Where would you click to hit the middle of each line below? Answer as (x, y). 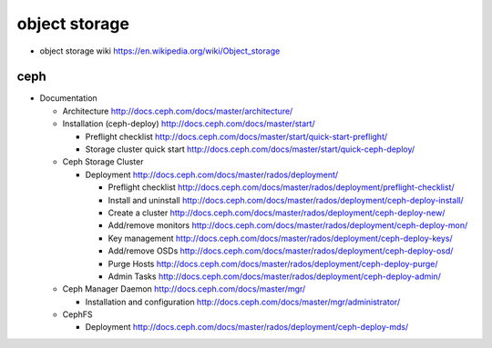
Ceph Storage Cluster (103, 162)
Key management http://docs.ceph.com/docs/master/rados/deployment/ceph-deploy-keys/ (280, 238)
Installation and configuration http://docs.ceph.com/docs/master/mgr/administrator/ (243, 302)
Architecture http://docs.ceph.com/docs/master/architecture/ (178, 111)
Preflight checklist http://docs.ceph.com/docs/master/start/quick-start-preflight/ (236, 136)
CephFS (77, 314)
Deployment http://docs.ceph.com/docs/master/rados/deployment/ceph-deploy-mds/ (247, 327)
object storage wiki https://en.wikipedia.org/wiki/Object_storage (160, 51)
